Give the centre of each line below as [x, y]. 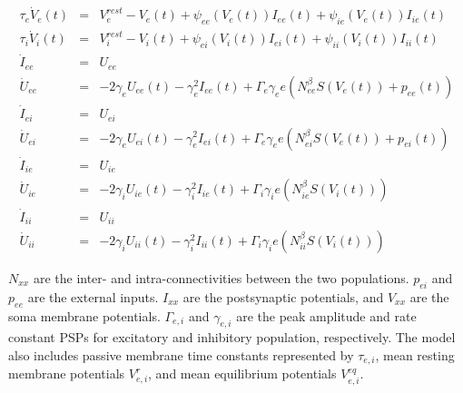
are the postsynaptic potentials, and [283, 296]
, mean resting [415, 355]
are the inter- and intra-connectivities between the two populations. [221, 278]
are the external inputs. [93, 296]
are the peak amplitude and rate [326, 315]
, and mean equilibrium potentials [242, 373]
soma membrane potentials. [84, 315]
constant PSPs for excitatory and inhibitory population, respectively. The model [232, 337]
